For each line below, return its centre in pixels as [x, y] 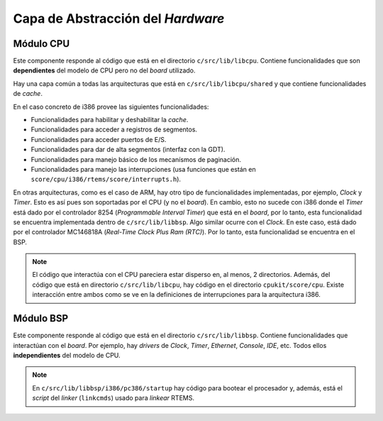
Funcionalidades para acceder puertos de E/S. [99, 139]
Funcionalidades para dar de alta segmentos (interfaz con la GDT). [128, 150]
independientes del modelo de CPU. [67, 355]
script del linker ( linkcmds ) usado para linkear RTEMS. [113, 398]
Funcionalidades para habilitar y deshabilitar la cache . [110, 120]
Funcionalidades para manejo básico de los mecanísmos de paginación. [136, 159]
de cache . [28, 94]
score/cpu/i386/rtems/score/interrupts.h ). [106, 179]
